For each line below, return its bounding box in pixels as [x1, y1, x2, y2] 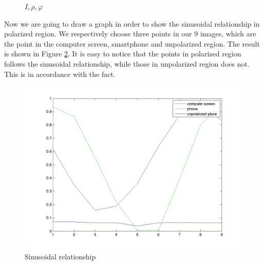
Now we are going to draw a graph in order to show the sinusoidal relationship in [4, 18, 260, 29]
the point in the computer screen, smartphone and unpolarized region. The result [4, 38, 260, 49]
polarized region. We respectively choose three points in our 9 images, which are [4, 28, 256, 39]
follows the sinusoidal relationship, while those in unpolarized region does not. [4, 58, 250, 69]
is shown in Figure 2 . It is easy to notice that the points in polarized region [4, 48, 241, 59]
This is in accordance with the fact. [4, 68, 116, 79]
